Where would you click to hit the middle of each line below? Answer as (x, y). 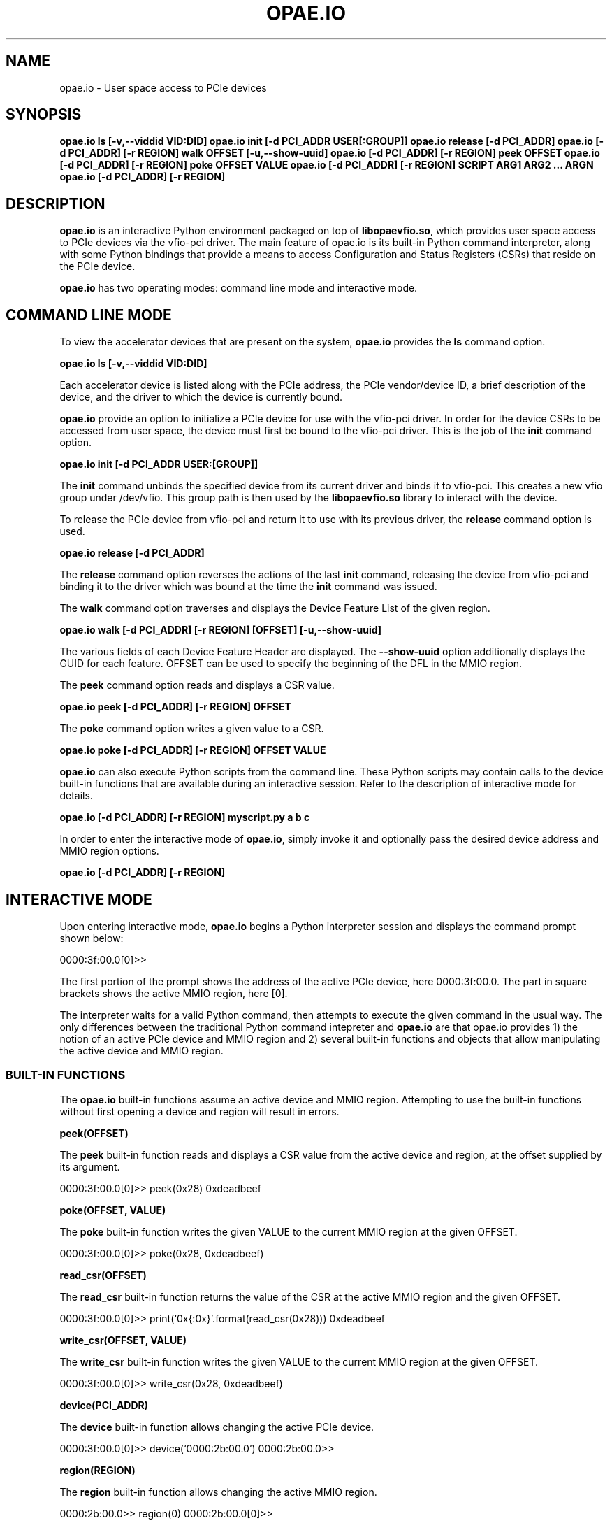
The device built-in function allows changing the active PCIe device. (217, 1427)
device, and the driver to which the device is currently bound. (201, 397)
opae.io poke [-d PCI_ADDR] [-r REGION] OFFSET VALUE (193, 750)
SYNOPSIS (44, 115)
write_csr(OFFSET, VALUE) (123, 1340)
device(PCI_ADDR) (104, 1405)
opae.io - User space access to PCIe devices (163, 87)
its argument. (90, 1166)
